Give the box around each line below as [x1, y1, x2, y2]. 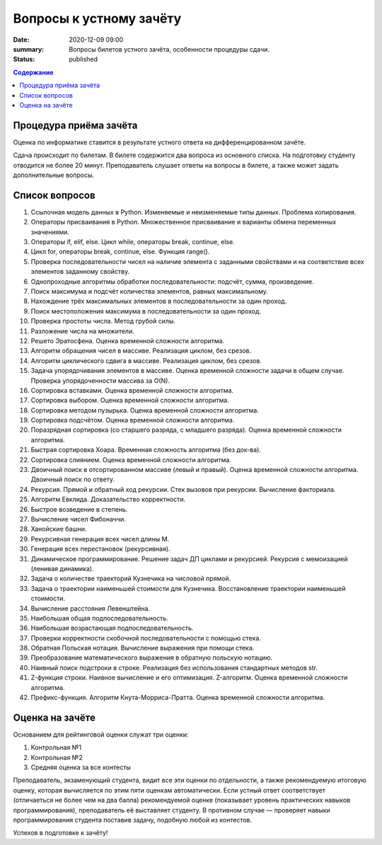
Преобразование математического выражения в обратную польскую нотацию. [30, 653, 272, 662]
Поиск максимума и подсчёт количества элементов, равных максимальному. [30, 287, 269, 295]
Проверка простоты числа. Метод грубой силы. [30, 317, 176, 326]
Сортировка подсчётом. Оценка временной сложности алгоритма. [30, 416, 235, 425]
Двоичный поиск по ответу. [30, 475, 115, 484]
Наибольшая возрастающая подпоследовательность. [30, 623, 194, 633]
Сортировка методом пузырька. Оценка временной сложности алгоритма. [30, 406, 260, 414]
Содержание [13, 68, 54, 76]
